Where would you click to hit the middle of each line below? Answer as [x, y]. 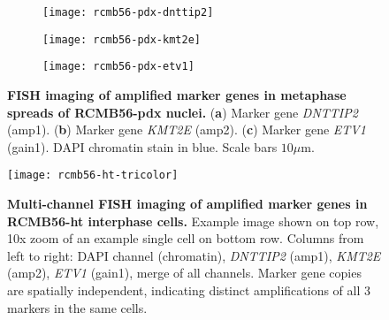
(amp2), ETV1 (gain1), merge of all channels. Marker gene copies [184, 273]
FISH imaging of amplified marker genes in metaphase [177, 94]
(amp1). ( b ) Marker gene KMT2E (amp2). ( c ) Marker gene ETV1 [187, 130]
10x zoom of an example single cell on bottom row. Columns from [186, 238]
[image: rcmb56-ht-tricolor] [93, 175]
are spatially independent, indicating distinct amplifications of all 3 [189, 290]
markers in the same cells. [77, 307]
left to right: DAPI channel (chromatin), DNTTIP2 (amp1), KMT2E [194, 255]
